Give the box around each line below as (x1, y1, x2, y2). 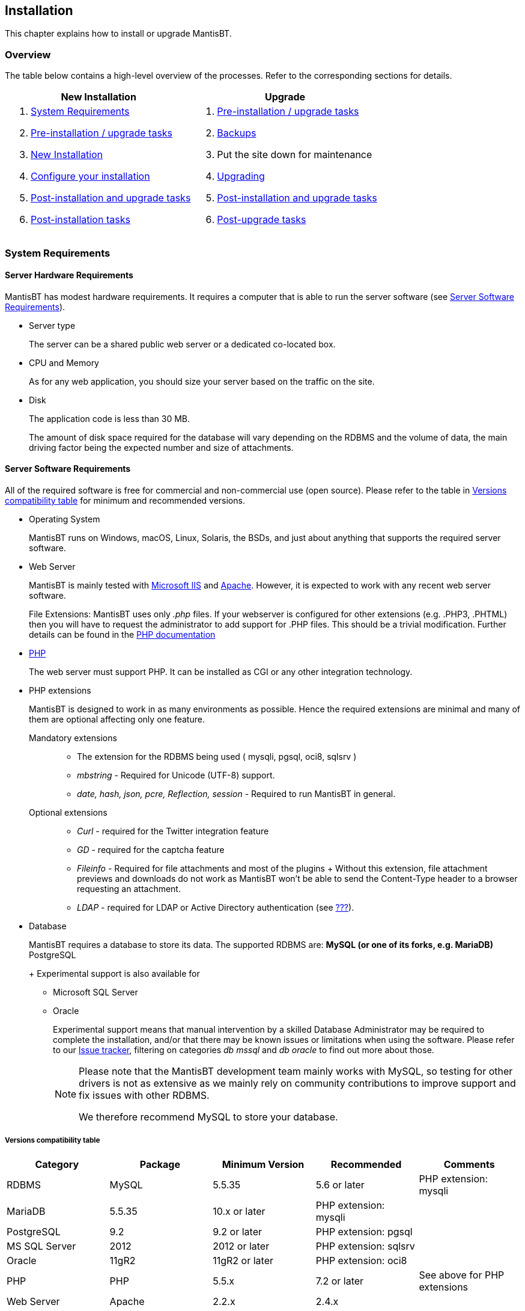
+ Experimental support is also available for (29, 968, 200, 979)
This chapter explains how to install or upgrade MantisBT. (5, 28, 232, 39)
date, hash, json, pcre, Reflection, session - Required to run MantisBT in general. (77, 788, 396, 799)
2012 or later (213, 1239, 270, 1252)
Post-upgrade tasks (217, 213, 306, 226)
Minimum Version (222, 1158, 305, 1170)
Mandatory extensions (29, 732, 117, 743)
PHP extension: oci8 (315, 1254, 407, 1267)
